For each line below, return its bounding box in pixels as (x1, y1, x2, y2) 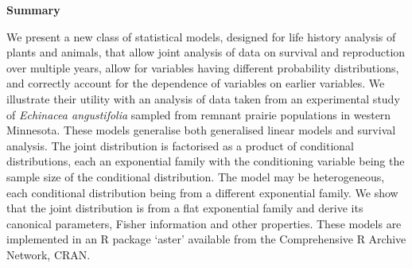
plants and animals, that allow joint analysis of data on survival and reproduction (6, 44, 406, 60)
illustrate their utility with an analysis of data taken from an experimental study (6, 90, 400, 107)
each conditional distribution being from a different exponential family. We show (6, 184, 398, 200)
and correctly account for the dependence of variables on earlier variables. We (6, 75, 385, 91)
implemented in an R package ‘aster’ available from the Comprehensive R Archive (6, 231, 406, 247)
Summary (6, 2, 60, 17)
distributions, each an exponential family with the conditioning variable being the (6, 153, 405, 169)
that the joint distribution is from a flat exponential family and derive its (6, 200, 363, 216)
